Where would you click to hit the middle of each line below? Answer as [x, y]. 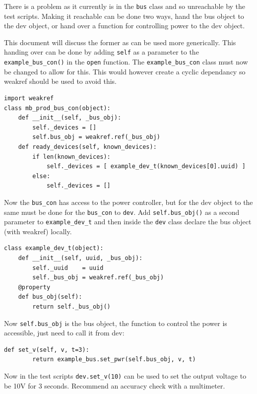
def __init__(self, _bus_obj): [70, 118]
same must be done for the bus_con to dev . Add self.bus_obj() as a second [122, 212]
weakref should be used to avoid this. [60, 81]
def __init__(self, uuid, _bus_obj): [80, 258]
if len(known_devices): [71, 157]
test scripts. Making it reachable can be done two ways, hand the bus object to [124, 16]
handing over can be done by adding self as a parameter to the [101, 52]
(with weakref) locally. [38, 231]
